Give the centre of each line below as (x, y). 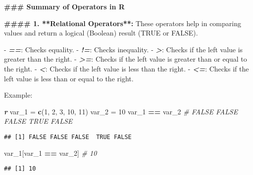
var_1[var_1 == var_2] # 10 (51, 153)
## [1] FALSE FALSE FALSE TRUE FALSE (68, 137)
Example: (18, 95)
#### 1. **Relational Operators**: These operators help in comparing (123, 23)
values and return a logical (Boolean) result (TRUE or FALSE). (101, 33)
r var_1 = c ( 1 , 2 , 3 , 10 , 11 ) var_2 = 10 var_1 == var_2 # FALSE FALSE (121, 111)
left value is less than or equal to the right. (69, 78)
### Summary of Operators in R (64, 6)
